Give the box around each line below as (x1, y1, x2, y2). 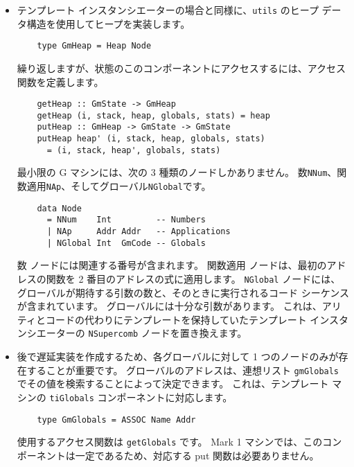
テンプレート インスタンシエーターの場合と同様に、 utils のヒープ (17, 3, 319, 17)
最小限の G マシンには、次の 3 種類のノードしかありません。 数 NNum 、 (17, 165, 337, 179)
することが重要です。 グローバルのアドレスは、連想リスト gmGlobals (26, 362, 339, 377)
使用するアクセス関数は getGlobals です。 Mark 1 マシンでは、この (17, 434, 323, 449)
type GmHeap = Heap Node (37, 41, 152, 51)
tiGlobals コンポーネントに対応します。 (49, 389, 233, 404)
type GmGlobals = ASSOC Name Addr (37, 414, 196, 425)
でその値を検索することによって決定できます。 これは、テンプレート (17, 376, 329, 391)
